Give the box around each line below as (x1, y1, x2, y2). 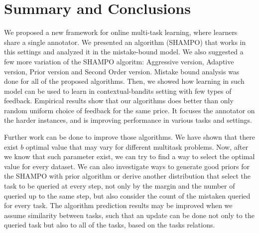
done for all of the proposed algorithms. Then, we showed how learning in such (4, 76, 245, 86)
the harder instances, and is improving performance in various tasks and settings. (4, 115, 252, 125)
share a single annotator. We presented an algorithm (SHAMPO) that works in (4, 36, 246, 47)
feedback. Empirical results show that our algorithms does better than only (4, 95, 234, 106)
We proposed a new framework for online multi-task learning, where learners (4, 27, 238, 37)
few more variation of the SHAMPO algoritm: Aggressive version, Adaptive (4, 56, 234, 66)
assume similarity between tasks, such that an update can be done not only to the (4, 210, 255, 220)
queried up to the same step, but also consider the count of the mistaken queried (4, 190, 251, 201)
